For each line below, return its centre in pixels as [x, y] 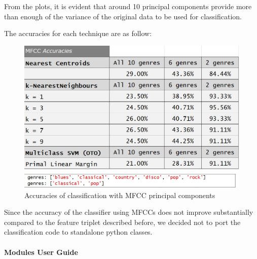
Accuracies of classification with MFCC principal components [120, 195]
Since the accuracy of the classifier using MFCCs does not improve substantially [129, 212]
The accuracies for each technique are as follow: [78, 33]
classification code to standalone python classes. [78, 232]
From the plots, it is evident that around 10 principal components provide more [128, 6]
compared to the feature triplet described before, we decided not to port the [122, 222]
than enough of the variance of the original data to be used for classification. [123, 16]
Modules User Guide [41, 252]
